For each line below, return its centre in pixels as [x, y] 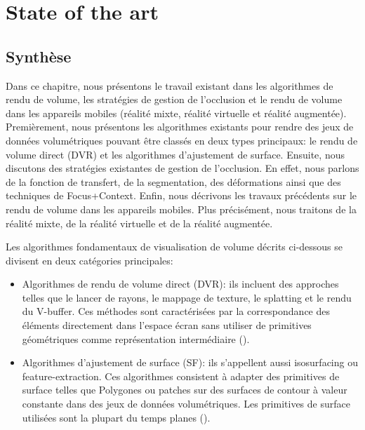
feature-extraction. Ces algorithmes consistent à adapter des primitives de [181, 376]
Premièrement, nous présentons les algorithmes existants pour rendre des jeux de [180, 127]
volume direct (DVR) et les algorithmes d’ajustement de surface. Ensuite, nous [175, 154]
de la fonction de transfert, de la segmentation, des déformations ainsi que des [173, 181]
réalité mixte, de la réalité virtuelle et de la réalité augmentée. [139, 223]
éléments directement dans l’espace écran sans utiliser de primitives [167, 325]
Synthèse [39, 56]
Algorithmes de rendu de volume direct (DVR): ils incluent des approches [180, 284]
